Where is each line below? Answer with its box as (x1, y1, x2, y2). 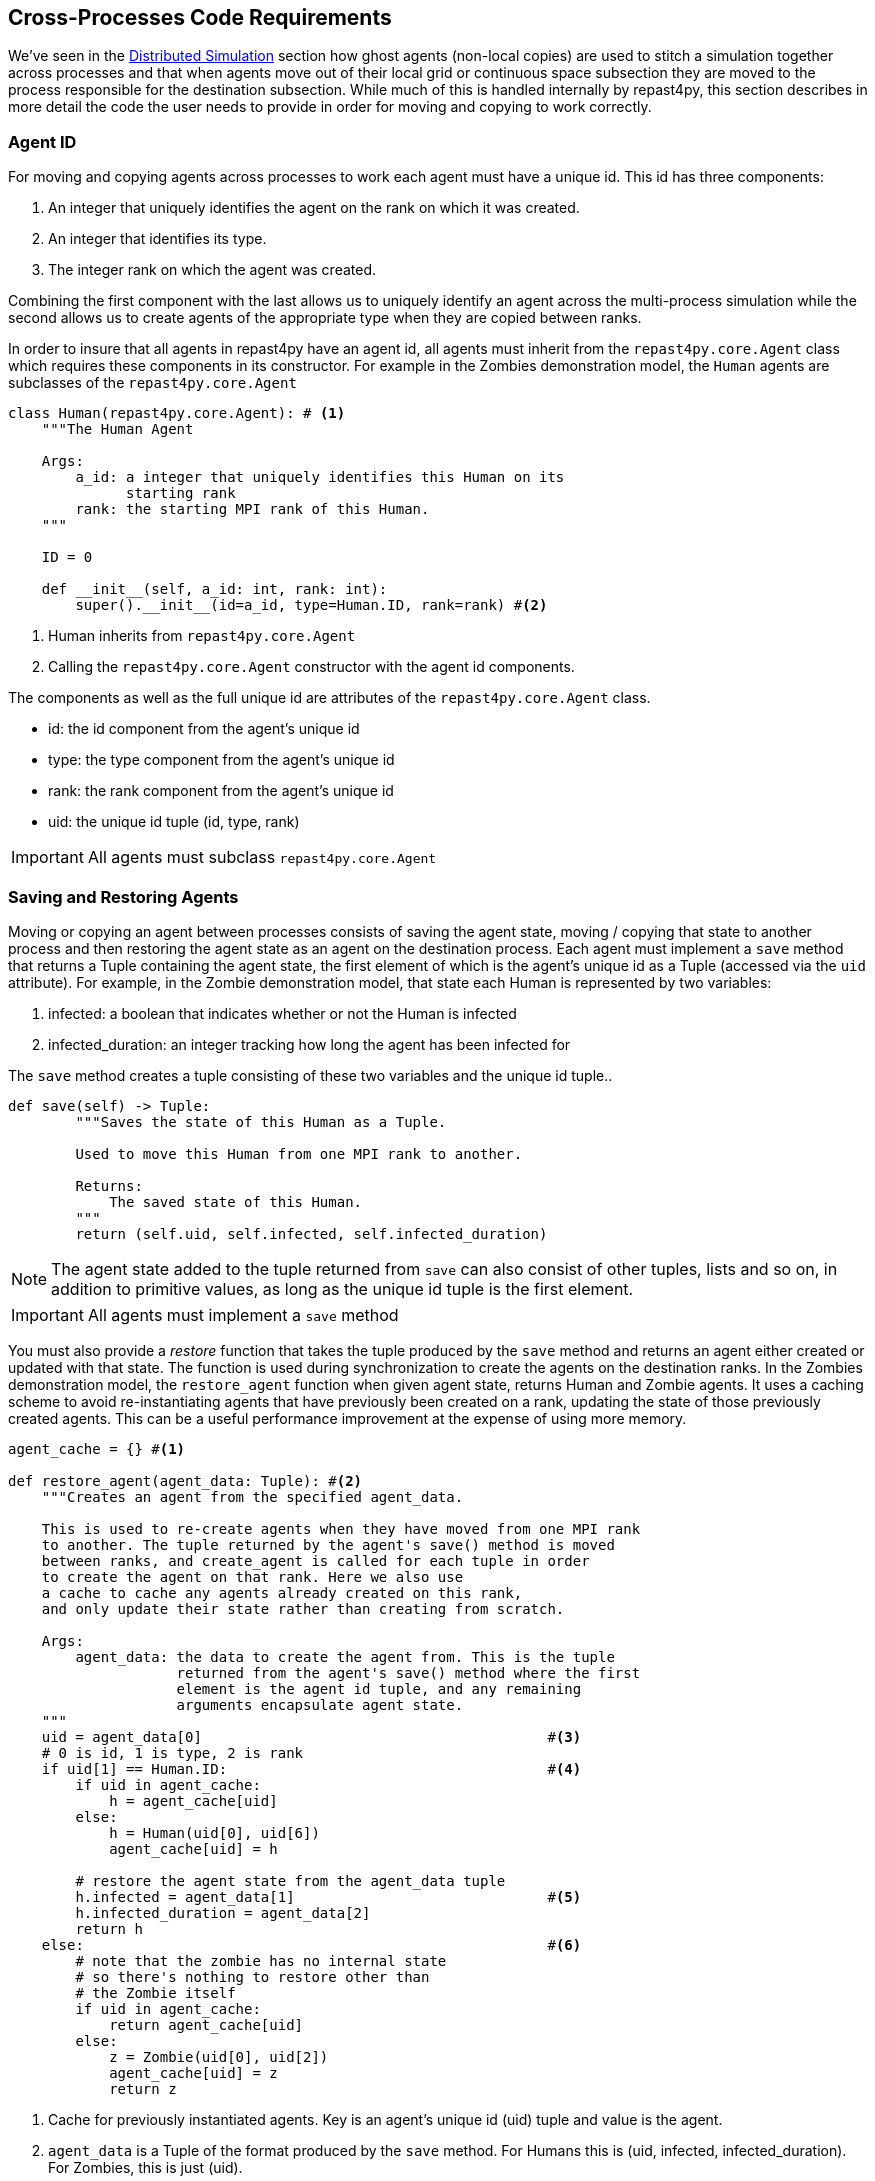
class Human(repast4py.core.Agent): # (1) (8, 405, 346, 422)
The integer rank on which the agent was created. (48, 261, 377, 279)
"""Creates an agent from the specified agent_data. (41, 1488, 464, 1505)
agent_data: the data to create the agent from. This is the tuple (75, 1648, 615, 1665)
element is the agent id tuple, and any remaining (176, 1680, 582, 1697)
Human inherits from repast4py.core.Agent (48, 627, 356, 645)
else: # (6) (41, 1936, 582, 1953)
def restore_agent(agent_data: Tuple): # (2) (8, 1472, 363, 1489)
